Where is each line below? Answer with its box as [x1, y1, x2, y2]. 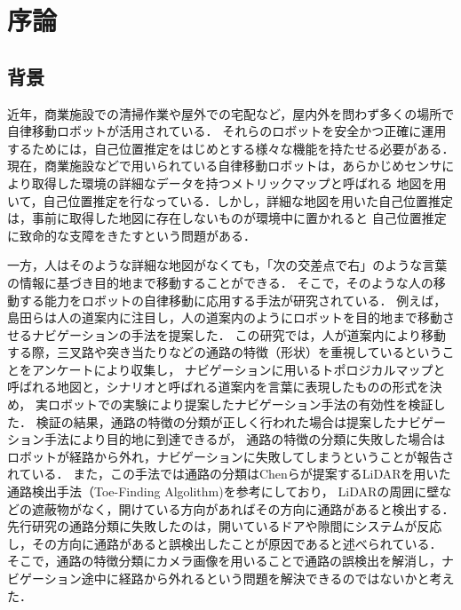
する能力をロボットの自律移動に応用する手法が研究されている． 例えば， [19, 290, 447, 309]
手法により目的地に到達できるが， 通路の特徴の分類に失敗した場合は [44, 430, 446, 448]
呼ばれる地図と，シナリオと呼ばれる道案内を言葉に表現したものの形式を [7, 377, 430, 396]
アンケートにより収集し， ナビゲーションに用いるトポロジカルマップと [31, 360, 446, 378]
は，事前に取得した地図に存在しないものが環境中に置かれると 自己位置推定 [7, 209, 447, 227]
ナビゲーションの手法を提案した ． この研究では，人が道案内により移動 [31, 325, 447, 344]
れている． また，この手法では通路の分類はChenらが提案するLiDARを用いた [7, 464, 451, 483]
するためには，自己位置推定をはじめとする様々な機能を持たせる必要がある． [7, 139, 455, 157]
